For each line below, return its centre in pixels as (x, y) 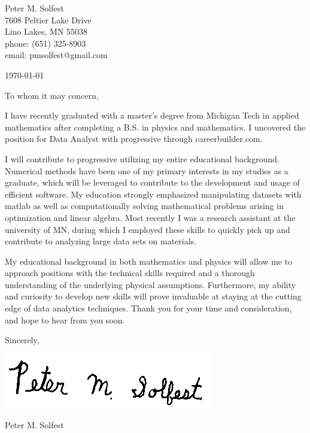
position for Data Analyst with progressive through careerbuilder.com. (134, 139)
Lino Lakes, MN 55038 (46, 31)
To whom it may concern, (52, 95)
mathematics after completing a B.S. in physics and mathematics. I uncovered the (155, 127)
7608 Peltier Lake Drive (48, 19)
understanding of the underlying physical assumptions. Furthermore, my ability (151, 284)
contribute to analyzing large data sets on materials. (101, 241)
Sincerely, (22, 340)
